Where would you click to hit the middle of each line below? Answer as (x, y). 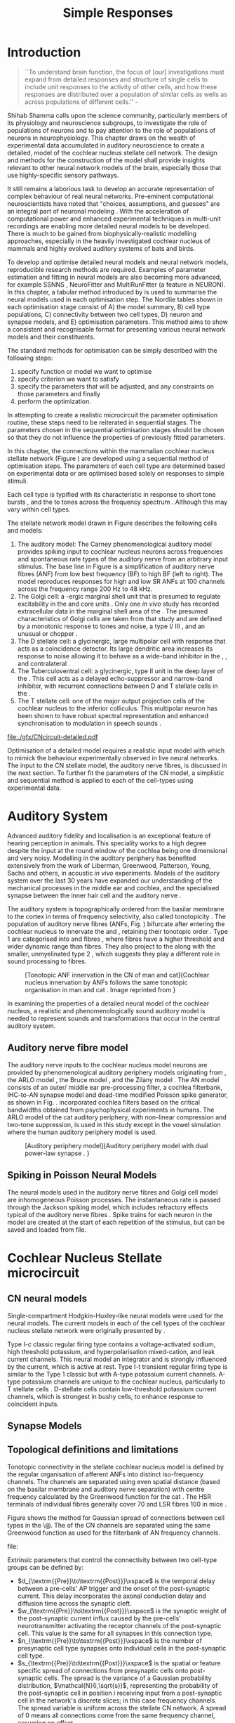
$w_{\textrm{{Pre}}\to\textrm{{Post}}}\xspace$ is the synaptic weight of (122, 1611)
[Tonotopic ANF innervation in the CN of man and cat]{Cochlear (117, 975)
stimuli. (18, 481)
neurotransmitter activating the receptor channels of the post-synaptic (119, 1625)
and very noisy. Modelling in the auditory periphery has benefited (102, 858)
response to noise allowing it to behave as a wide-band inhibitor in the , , (122, 656)
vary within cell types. (39, 509)
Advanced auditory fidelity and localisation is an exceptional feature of (109, 836)
